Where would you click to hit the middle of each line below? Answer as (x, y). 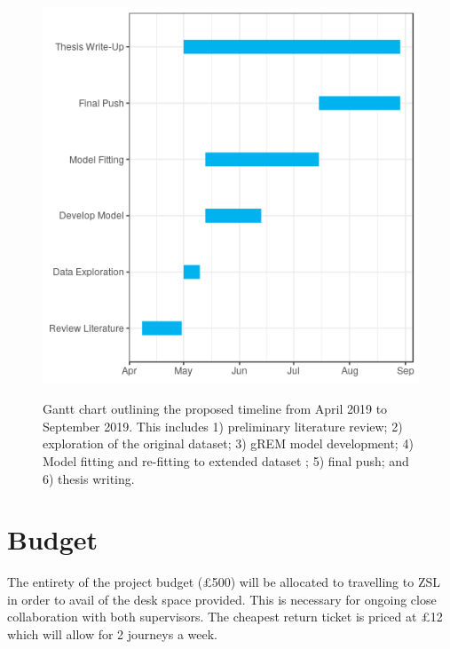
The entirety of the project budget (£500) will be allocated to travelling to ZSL (224, 582)
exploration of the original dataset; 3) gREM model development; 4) (228, 443)
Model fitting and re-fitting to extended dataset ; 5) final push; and (226, 460)
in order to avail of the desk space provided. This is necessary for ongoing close (222, 599)
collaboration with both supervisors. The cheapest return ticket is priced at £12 (225, 617)
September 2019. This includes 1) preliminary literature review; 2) (223, 426)
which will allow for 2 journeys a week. (112, 634)
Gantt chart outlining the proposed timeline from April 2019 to (215, 409)
